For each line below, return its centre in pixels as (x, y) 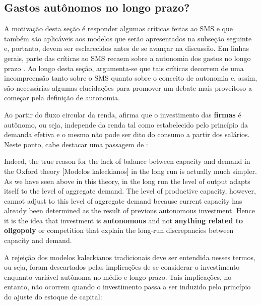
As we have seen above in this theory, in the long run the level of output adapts (127, 181)
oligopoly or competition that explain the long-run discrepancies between (119, 230)
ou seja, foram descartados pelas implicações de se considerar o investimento (122, 267)
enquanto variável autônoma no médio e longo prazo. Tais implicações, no (118, 277)
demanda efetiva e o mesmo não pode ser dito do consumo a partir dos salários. (127, 134)
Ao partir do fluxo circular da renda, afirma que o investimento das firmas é (123, 114)
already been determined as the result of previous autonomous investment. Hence (129, 210)
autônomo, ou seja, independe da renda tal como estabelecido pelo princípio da (126, 124)
